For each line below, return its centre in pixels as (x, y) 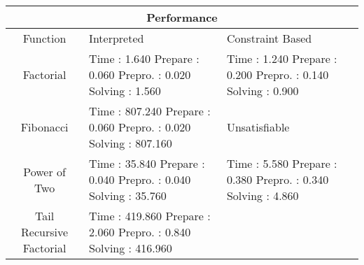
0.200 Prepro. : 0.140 (278, 74)
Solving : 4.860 (262, 195)
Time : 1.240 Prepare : (282, 58)
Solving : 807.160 (131, 143)
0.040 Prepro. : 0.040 (140, 179)
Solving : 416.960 (131, 248)
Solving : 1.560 (125, 91)
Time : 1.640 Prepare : (144, 58)
